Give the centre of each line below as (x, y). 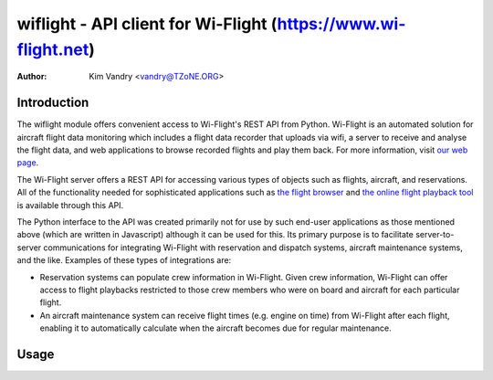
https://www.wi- (341, 24)
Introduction (53, 103)
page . (28, 163)
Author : (32, 77)
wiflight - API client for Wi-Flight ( (147, 24)
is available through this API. (70, 205)
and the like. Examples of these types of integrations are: (124, 260)
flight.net (53, 49)
